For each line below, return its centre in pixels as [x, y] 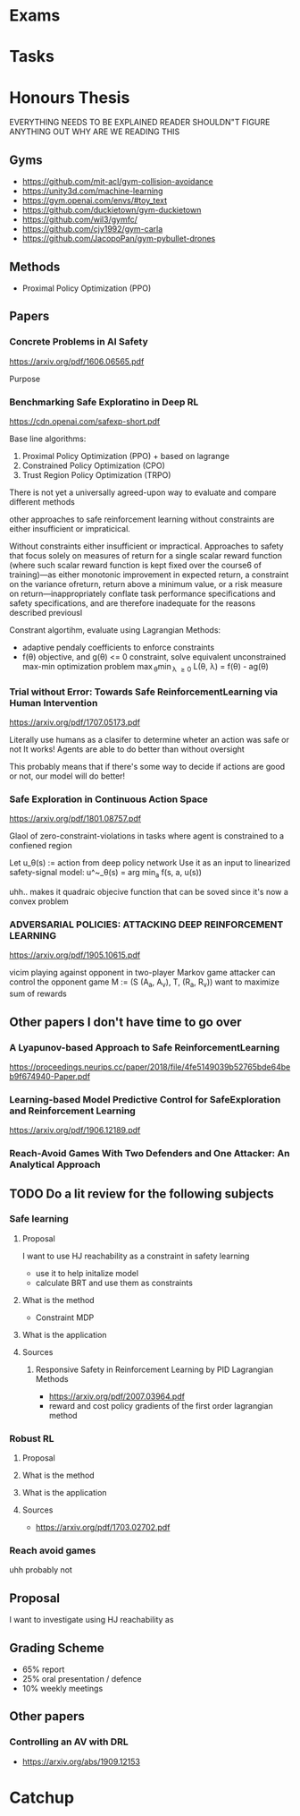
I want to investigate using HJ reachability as [92, 1620]
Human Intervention [54, 703]
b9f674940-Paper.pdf [50, 1076]
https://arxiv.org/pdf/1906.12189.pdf [75, 1130]
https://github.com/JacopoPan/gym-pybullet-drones [119, 239]
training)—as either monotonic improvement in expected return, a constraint [149, 575]
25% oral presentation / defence [82, 1679]
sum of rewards [38, 993]
